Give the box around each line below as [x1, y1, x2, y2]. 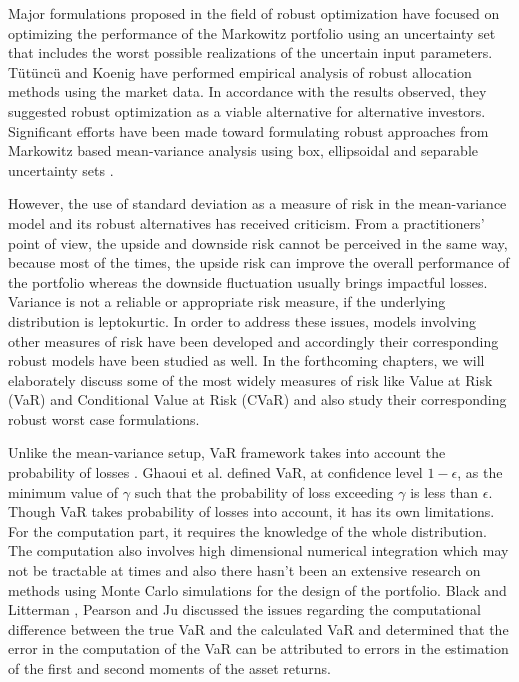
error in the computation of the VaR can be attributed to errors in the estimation [8, 638, 509, 659]
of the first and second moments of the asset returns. [8, 658, 331, 678]
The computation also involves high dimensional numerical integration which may [8, 540, 509, 561]
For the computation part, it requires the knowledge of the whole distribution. [8, 520, 487, 541]
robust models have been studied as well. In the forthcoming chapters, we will [8, 350, 485, 371]
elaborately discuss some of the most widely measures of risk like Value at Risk [8, 369, 493, 390]
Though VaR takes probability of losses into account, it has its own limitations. [8, 501, 495, 522]
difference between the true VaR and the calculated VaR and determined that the [8, 618, 509, 639]
